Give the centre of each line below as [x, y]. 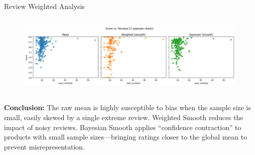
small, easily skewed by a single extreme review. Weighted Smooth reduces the [124, 117]
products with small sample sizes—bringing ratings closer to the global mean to [126, 137]
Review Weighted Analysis [45, 6]
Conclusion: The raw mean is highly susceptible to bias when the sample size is [127, 107]
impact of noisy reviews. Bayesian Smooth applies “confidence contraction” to [123, 127]
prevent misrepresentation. [45, 146]
